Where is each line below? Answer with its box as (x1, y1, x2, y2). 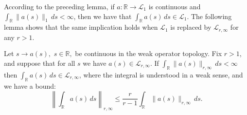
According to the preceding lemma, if (4, 1, 115, 11)
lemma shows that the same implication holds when (4, 22, 158, 32)
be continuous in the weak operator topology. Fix (75, 48, 222, 58)
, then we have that (73, 11, 132, 21)
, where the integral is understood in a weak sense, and (79, 69, 243, 79)
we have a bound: (4, 80, 56, 91)
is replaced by (170, 22, 212, 32)
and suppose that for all (4, 58, 75, 68)
